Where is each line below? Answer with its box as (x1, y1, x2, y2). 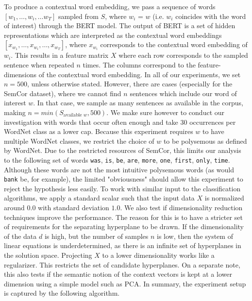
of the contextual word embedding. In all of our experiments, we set (38, 69, 241, 79)
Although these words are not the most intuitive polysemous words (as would (4, 164, 234, 174)
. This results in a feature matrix (11, 50, 109, 60)
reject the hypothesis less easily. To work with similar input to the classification (4, 183, 241, 193)
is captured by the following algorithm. (4, 288, 120, 298)
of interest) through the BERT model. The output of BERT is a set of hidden (4, 20, 235, 31)
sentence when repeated (4, 59, 74, 69)
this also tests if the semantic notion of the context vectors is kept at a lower (4, 269, 232, 279)
